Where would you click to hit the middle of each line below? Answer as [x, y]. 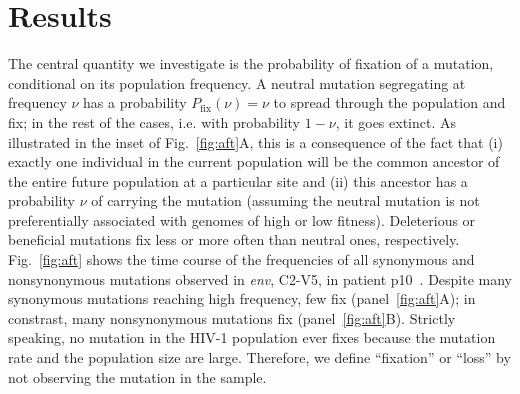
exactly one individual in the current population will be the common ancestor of [254, 161]
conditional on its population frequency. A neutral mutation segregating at [237, 82]
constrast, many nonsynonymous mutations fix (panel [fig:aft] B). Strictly [232, 317]
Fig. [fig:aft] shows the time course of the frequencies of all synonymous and [241, 259]
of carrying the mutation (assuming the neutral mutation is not [285, 200]
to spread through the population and [389, 102]
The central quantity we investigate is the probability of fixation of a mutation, [251, 63]
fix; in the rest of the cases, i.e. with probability [154, 121]
